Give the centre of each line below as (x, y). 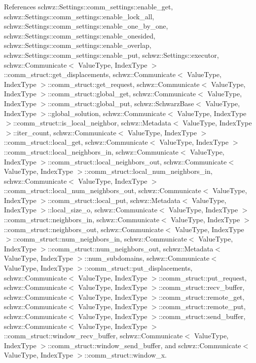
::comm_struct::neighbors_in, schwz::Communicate (82, 220)
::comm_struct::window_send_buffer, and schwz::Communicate (145, 345)
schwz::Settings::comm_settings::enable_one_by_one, (86, 26)
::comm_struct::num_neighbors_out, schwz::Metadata (131, 248)
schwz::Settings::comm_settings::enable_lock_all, (79, 16)
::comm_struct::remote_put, (202, 306)
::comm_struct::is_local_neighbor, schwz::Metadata (92, 123)
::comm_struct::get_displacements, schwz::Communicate (90, 74)
